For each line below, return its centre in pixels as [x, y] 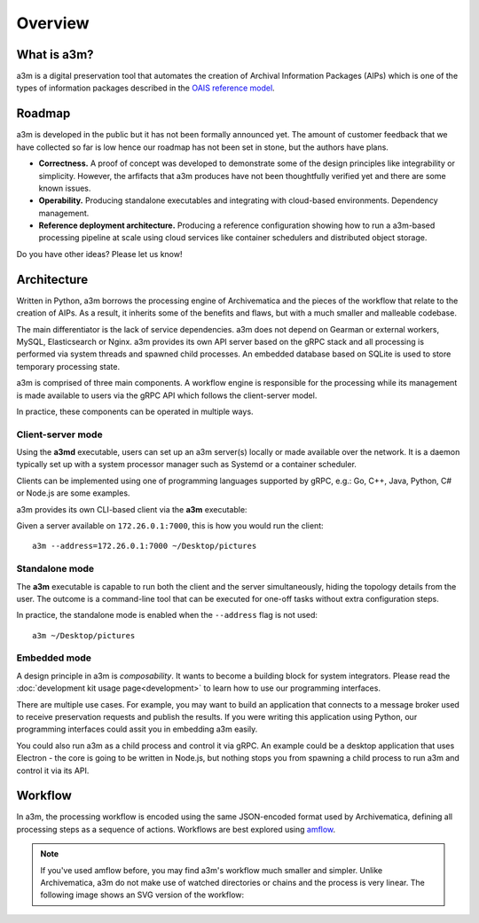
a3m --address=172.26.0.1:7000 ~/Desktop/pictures [145, 546]
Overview [53, 23]
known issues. [65, 188]
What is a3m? [55, 55]
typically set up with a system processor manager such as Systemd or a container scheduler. [186, 465]
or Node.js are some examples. [73, 493]
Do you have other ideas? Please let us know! [99, 254]
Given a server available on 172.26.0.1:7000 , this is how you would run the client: [170, 526]
